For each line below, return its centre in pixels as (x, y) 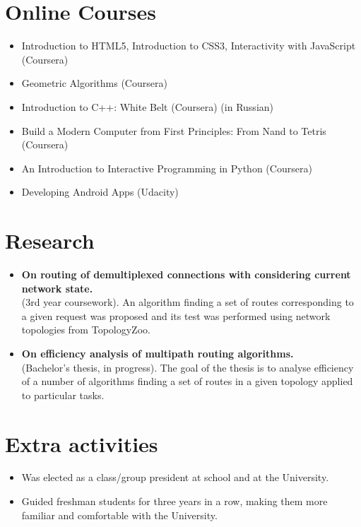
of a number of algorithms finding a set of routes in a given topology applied (187, 381)
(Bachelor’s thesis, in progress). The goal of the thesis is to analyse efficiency (188, 367)
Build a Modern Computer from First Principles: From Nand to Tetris (174, 130)
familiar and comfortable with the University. (119, 515)
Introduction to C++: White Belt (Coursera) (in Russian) (147, 106)
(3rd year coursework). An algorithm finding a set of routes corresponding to (188, 302)
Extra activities (82, 443)
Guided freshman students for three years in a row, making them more (174, 501)
